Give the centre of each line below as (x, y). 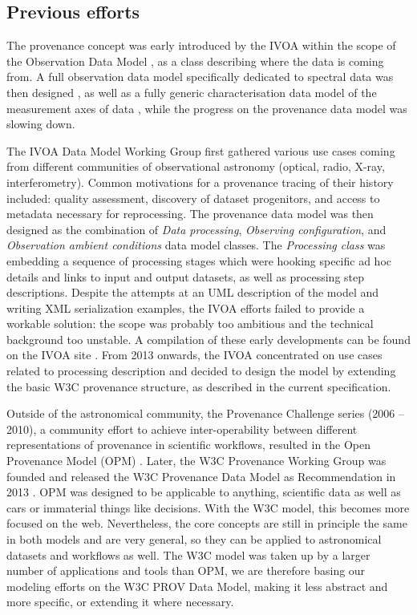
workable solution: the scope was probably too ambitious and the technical (190, 324)
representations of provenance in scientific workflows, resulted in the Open (189, 445)
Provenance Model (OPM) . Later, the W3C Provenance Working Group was (196, 461)
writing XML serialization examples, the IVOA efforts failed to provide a (186, 307)
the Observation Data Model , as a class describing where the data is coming (195, 61)
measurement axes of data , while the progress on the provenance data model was (207, 108)
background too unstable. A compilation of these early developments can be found (208, 339)
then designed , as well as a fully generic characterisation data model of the (192, 92)
